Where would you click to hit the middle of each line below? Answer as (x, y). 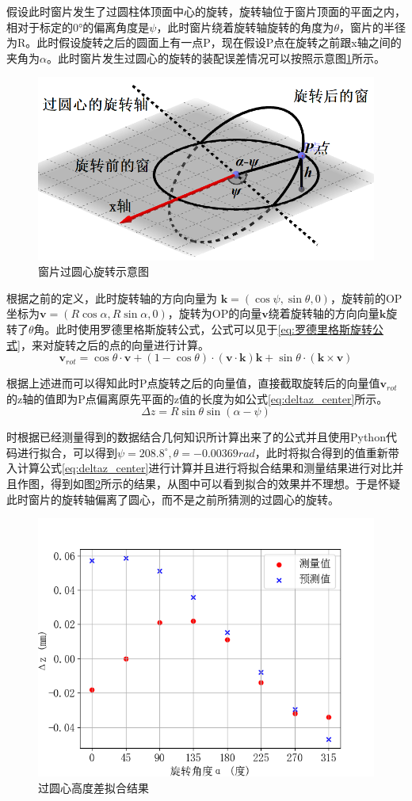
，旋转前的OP (366, 298)
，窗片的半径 (372, 27)
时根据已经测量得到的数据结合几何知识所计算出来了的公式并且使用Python (196, 437)
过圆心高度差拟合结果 (93, 788)
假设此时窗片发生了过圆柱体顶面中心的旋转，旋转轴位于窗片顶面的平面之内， (206, 11)
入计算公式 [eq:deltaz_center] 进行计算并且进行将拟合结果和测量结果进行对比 (200, 468)
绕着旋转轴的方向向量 (324, 313)
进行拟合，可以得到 (67, 452)
